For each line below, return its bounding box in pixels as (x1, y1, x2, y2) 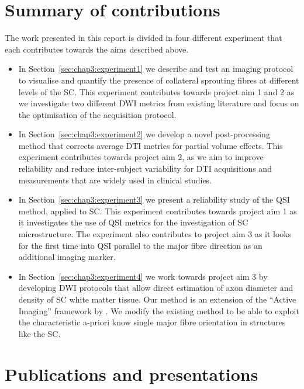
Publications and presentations (5, 362, 258, 385)
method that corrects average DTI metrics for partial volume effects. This (18, 139, 283, 151)
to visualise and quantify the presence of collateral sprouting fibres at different (18, 74, 299, 86)
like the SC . (18, 327, 61, 339)
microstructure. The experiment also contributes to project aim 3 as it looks (18, 228, 292, 240)
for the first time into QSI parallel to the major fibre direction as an (18, 239, 262, 251)
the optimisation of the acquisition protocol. (18, 108, 177, 120)
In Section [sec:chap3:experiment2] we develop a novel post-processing (18, 128, 270, 140)
